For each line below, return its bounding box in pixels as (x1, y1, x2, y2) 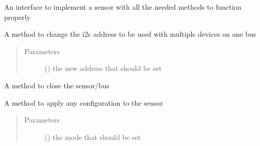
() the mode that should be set (44, 131, 141, 142)
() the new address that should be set (44, 63, 162, 74)
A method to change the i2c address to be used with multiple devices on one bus (4, 29, 256, 39)
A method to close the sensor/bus (4, 80, 110, 90)
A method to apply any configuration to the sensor (4, 97, 163, 108)
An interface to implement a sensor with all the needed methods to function (4, 2, 242, 12)
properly (4, 11, 31, 22)
